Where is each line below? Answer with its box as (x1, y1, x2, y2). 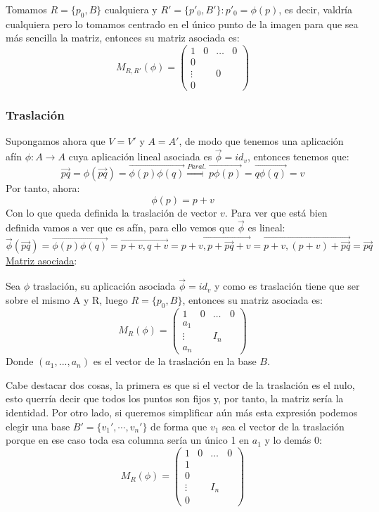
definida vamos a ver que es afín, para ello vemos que (6, 220, 235, 235)
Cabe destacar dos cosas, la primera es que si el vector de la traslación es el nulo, (6, 377, 355, 392)
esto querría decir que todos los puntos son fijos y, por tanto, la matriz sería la (6, 391, 344, 406)
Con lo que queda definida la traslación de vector (6, 205, 217, 219)
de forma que (150, 418, 207, 433)
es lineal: (248, 220, 285, 235)
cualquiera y (105, 2, 158, 16)
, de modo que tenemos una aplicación (179, 134, 344, 148)
